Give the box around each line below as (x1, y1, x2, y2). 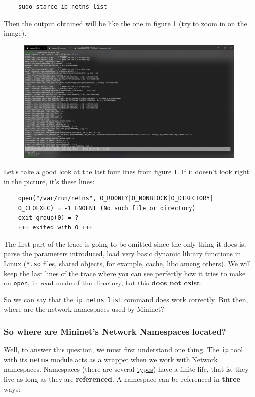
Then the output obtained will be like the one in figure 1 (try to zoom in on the (4, 18, 247, 28)
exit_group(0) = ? (18, 214, 79, 222)
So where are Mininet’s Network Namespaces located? (4, 325, 226, 337)
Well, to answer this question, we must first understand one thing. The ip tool (4, 344, 243, 355)
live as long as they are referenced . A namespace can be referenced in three (4, 374, 240, 384)
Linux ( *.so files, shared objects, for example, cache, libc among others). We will (4, 258, 251, 268)
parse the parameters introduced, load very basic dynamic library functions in (4, 248, 241, 259)
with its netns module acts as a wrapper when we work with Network (4, 354, 218, 364)
